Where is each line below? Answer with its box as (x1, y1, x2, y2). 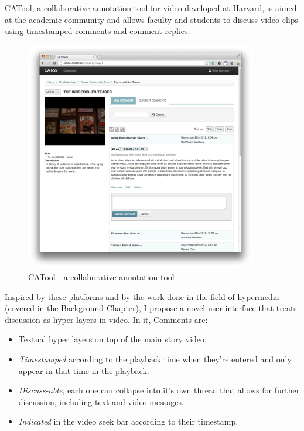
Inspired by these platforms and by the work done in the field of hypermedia (5, 290, 279, 302)
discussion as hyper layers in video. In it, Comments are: (5, 313, 208, 325)
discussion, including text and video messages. (18, 395, 184, 408)
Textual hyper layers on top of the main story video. (18, 333, 207, 345)
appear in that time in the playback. (18, 364, 149, 376)
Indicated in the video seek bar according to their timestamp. (18, 415, 238, 427)
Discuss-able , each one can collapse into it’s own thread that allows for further (18, 384, 300, 396)
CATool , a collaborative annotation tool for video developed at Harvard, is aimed (5, 2, 297, 14)
